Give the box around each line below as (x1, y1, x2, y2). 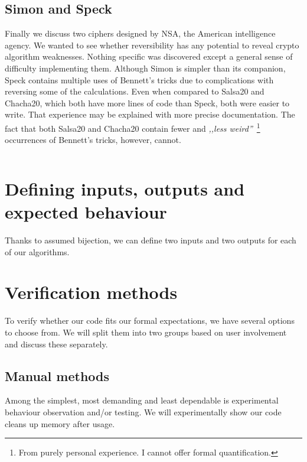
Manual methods (5, 366, 110, 385)
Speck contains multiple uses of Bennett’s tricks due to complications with (5, 73, 274, 86)
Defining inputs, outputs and (5, 176, 245, 200)
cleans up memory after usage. (5, 417, 115, 430)
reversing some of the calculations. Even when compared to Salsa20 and (5, 85, 264, 97)
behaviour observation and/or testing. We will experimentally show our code (5, 406, 282, 418)
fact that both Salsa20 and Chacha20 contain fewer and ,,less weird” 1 (5, 120, 260, 134)
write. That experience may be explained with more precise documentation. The (5, 108, 295, 121)
